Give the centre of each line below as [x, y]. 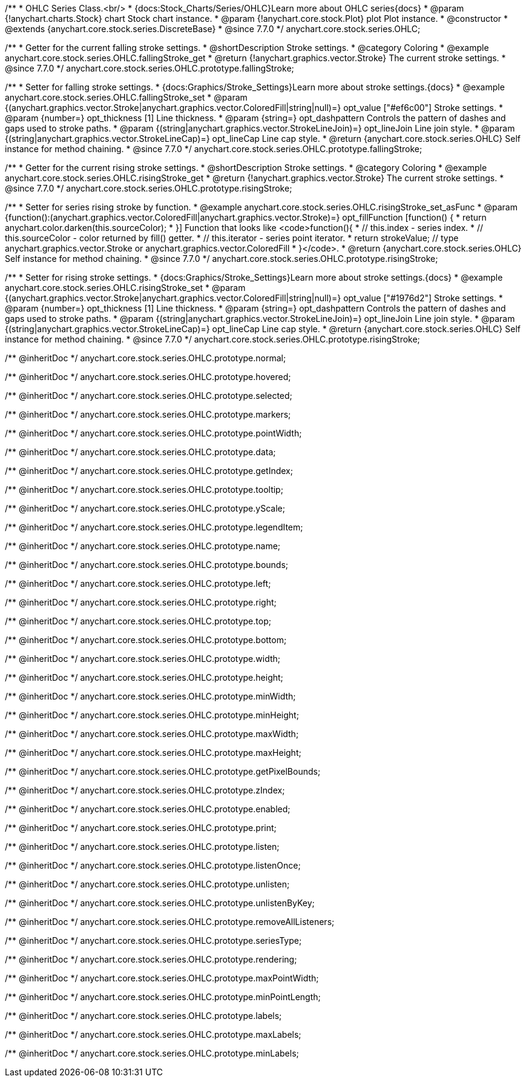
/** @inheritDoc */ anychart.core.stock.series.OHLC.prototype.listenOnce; [153, 865]
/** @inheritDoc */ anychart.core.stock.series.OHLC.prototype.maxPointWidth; [162, 978]
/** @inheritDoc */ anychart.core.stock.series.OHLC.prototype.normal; [146, 358]
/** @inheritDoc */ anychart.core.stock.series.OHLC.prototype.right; [141, 602]
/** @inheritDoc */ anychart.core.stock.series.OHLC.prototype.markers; [148, 414]
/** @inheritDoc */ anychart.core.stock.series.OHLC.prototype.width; [143, 659]
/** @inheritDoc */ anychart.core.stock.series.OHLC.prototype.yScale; [145, 508]
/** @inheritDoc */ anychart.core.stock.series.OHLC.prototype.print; [141, 828]
